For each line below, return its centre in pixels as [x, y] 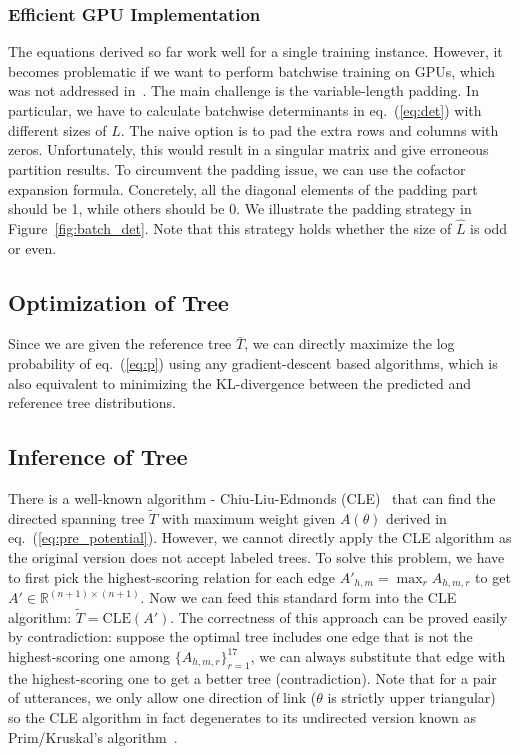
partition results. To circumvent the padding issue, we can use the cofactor [237, 169]
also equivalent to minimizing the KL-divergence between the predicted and [240, 382]
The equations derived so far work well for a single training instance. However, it [255, 51]
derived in [416, 517]
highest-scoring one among [89, 656]
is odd [489, 228]
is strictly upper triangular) [411, 697]
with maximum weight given [248, 517]
